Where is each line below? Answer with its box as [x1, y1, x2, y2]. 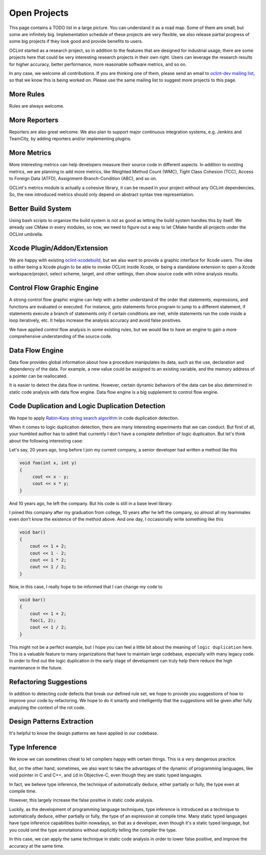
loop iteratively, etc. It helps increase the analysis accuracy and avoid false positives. [9, 317, 182, 323]
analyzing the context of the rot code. [9, 705, 86, 710]
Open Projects [9, 7, 69, 18]
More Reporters [9, 116, 59, 124]
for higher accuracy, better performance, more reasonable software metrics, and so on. [9, 61, 187, 67]
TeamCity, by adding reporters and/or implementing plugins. [9, 136, 132, 142]
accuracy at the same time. [9, 843, 65, 849]
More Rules [9, 90, 45, 99]
